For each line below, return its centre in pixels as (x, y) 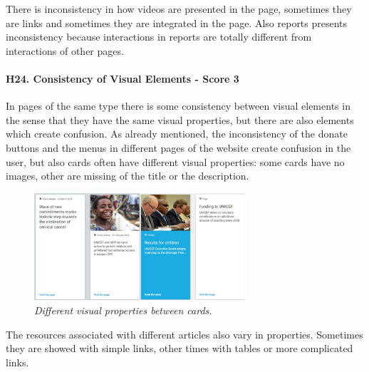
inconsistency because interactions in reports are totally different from (159, 37)
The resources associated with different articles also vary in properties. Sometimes (184, 334)
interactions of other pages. (65, 50)
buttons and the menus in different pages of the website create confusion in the (178, 147)
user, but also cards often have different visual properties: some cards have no (175, 161)
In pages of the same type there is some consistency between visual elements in (178, 106)
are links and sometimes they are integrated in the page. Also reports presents (177, 22)
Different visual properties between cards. (123, 310)
